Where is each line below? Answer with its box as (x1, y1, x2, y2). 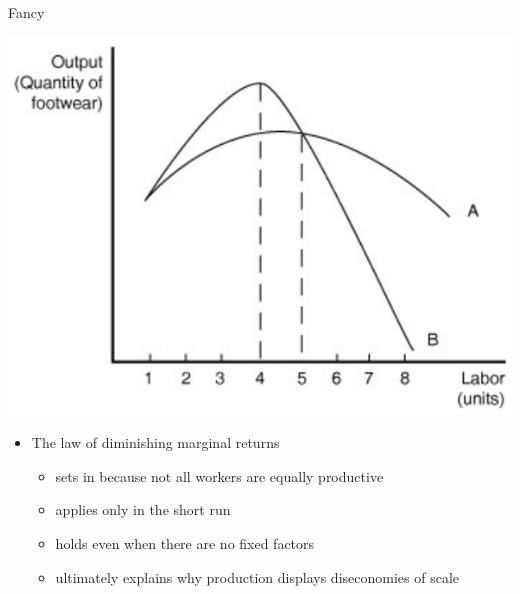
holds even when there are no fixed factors (55, 532, 315, 553)
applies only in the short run (55, 499, 231, 520)
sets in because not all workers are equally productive (55, 465, 384, 486)
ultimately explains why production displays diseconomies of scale (55, 566, 459, 587)
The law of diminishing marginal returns (31, 432, 280, 453)
